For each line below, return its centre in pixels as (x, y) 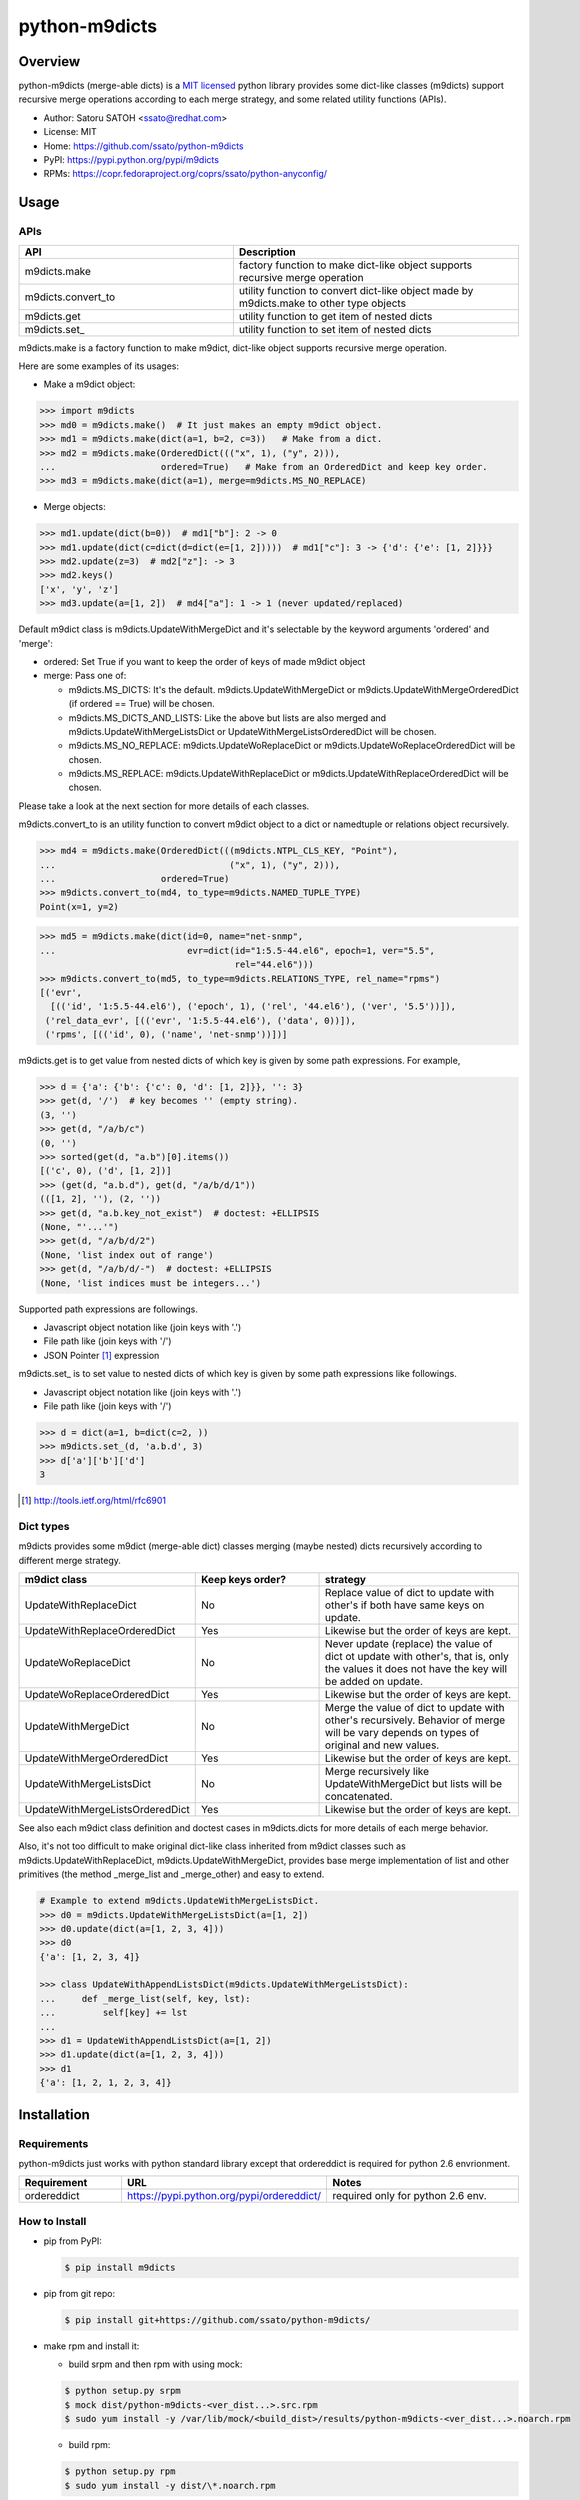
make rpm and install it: (91, 2346)
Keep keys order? (243, 1579)
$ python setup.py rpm (120, 2471)
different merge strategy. (70, 1560)
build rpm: (89, 2445)
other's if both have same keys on (405, 1605)
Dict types (44, 1526)
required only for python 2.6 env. (409, 2196)
